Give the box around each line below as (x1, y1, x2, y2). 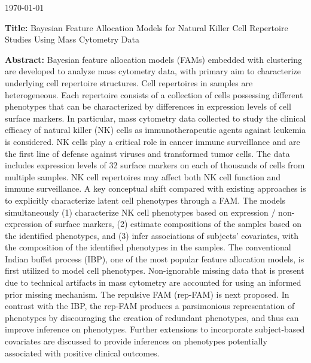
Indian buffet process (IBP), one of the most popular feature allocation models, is (5, 252, 304, 265)
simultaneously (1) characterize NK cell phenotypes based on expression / (5, 205, 276, 218)
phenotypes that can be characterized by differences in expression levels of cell (5, 100, 291, 113)
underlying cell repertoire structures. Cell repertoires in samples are (5, 76, 253, 89)
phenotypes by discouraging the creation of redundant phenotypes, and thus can (5, 311, 299, 323)
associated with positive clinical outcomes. (5, 346, 160, 359)
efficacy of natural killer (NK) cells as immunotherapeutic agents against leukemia (5, 123, 306, 136)
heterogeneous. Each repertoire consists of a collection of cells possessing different (5, 88, 303, 101)
